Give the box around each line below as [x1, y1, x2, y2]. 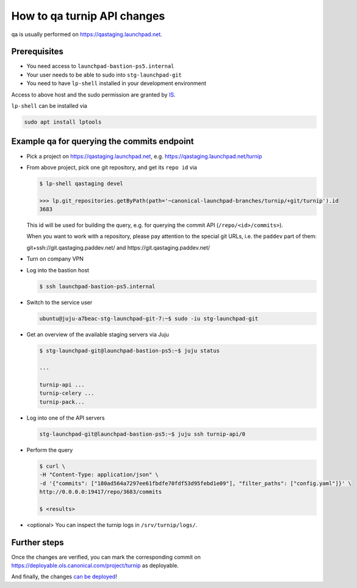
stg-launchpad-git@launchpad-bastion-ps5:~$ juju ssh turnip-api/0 [39, 430, 246, 437]
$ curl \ [39, 463, 66, 469]
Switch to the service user [26, 299, 93, 306]
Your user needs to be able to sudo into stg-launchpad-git [26, 71, 182, 78]
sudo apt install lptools [24, 119, 102, 125]
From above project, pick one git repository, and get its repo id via [26, 163, 198, 171]
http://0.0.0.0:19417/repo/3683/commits [39, 488, 162, 495]
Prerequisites [11, 47, 63, 57]
